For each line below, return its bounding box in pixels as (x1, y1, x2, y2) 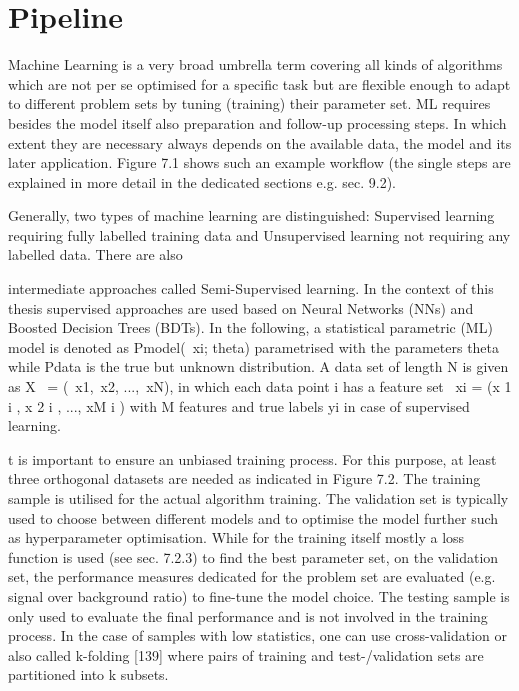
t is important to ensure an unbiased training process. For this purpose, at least (8, 448, 497, 469)
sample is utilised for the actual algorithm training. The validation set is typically (8, 488, 509, 508)
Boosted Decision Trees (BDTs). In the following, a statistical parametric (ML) (8, 317, 493, 338)
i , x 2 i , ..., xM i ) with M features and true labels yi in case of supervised (8, 395, 470, 416)
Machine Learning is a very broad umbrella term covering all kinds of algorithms (8, 54, 503, 75)
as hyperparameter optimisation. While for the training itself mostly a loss (8, 527, 465, 548)
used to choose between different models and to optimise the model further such (8, 507, 499, 528)
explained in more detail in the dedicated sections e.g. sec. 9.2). (8, 171, 396, 192)
